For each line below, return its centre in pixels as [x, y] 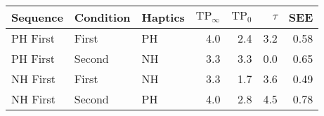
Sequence [37, 17]
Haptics [163, 17]
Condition [102, 17]
